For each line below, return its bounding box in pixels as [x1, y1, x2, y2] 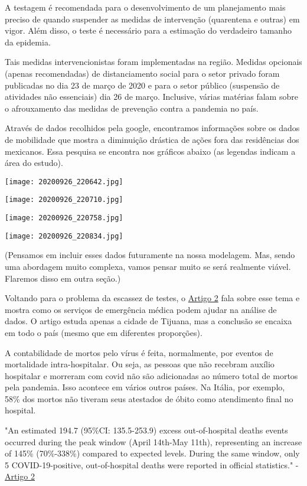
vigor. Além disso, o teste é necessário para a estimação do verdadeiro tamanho [5, 24, 292, 37]
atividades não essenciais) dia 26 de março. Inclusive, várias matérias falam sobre [5, 90, 298, 103]
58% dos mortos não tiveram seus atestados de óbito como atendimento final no [5, 392, 293, 405]
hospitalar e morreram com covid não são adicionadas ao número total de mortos [5, 369, 298, 381]
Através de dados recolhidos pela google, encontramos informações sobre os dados [5, 122, 300, 134]
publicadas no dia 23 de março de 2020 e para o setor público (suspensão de [5, 79, 280, 91]
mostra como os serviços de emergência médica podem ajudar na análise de [5, 303, 277, 315]
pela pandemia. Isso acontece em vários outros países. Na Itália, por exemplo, [5, 381, 285, 393]
